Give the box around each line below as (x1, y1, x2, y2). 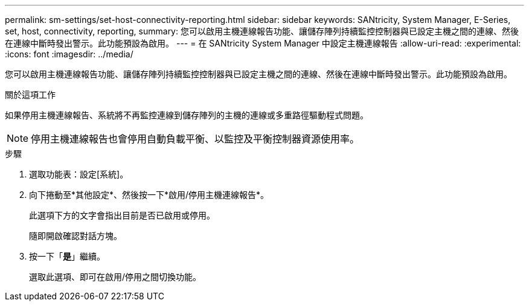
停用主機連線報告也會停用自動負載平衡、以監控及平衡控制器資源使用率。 (31, 133, 360, 145)
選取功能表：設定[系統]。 (29, 169, 129, 179)
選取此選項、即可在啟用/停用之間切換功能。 (29, 272, 202, 282)
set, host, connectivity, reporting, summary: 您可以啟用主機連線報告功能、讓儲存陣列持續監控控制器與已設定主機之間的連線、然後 (5, 26, 519, 36)
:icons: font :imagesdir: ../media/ (5, 49, 133, 59)
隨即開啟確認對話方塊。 (29, 231, 122, 241)
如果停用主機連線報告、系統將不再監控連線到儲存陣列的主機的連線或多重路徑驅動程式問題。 (5, 110, 368, 120)
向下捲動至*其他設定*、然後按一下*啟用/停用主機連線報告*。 (29, 190, 269, 200)
